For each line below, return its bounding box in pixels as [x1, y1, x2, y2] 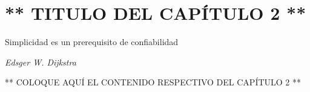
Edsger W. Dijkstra [5, 55, 76, 68]
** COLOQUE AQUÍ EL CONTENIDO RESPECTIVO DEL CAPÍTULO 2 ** [5, 76, 302, 88]
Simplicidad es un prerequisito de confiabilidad [5, 35, 179, 48]
